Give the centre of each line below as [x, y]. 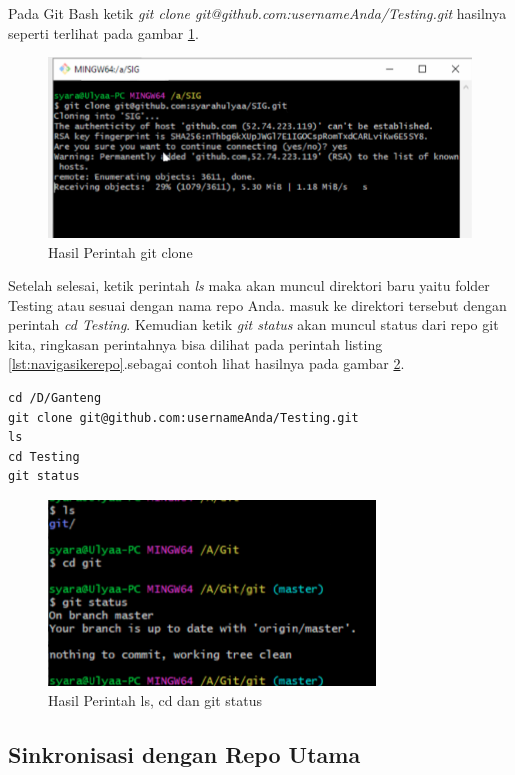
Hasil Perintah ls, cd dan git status [155, 699]
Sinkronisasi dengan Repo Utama [184, 753]
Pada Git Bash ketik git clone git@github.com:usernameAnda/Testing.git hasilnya [257, 13]
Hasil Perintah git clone [120, 251]
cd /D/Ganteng [55, 398]
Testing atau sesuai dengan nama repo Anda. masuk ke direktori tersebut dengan [257, 304]
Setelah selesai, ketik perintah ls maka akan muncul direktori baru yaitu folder [249, 285]
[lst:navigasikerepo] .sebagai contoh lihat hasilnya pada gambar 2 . [206, 363]
